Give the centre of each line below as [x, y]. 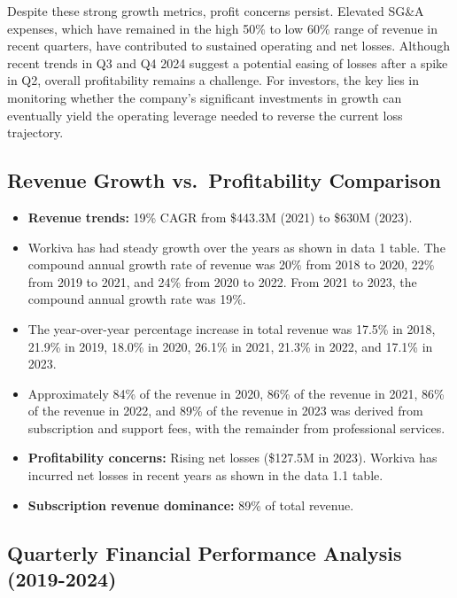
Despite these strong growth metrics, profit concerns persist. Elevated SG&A [216, 11]
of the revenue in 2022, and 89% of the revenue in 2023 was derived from [225, 411]
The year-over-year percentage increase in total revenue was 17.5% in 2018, [232, 328]
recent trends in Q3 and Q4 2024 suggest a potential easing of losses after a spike [228, 62]
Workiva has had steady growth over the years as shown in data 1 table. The [236, 247]
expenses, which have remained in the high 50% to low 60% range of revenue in [222, 28]
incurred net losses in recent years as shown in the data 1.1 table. [205, 475]
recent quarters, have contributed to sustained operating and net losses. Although [229, 46]
